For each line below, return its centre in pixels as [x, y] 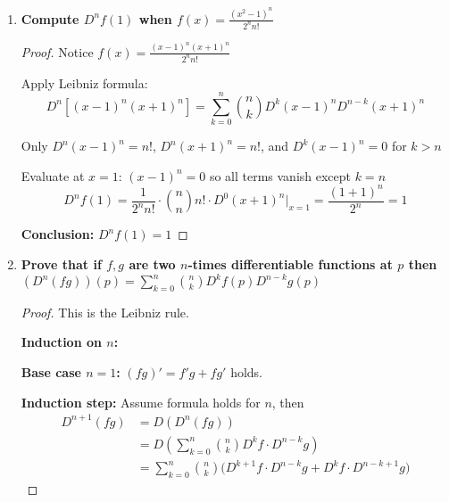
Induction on [61, 342]
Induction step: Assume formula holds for [141, 402]
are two [152, 263]
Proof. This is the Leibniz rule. [105, 312]
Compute [50, 18]
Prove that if [61, 263]
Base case [51, 372]
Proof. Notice [57, 51]
